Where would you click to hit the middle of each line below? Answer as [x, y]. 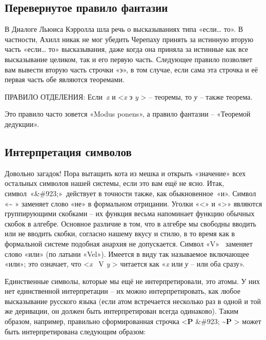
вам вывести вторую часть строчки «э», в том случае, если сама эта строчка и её [131, 69]
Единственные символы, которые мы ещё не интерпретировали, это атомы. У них [132, 281]
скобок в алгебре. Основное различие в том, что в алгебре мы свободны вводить [131, 223]
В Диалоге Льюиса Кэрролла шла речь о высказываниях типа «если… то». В [124, 29]
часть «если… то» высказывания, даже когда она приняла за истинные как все [127, 49]
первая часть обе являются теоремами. [65, 79]
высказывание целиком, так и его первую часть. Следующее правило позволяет [129, 59]
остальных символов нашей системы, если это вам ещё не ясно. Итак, [115, 183]
